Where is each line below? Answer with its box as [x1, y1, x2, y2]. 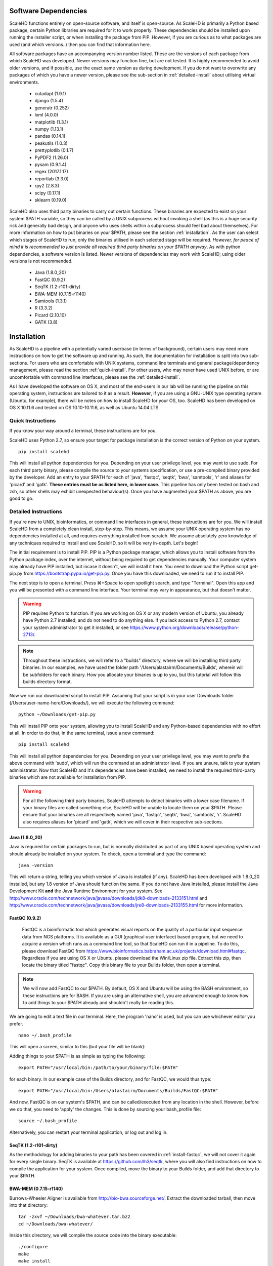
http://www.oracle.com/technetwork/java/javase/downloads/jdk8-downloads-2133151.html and [9, 895, 207, 901]
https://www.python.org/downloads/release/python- [129, 624, 239, 630]
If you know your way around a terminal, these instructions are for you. [9, 428, 157, 434]
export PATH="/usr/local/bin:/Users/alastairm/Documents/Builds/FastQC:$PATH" [18, 1088, 218, 1094]
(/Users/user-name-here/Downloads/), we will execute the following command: [9, 699, 174, 706]
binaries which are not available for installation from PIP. [9, 774, 126, 780]
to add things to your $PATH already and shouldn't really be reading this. [23, 999, 174, 1005]
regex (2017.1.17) [34, 169, 68, 175]
